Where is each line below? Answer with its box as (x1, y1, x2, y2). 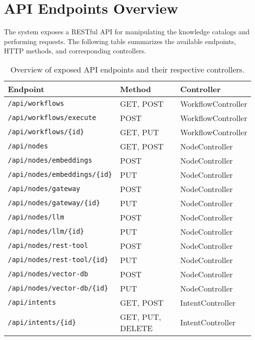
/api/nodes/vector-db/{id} (8, 284, 108, 292)
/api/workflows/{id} (8, 128, 84, 136)
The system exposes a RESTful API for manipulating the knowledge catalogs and (4, 26, 250, 37)
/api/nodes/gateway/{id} (8, 199, 101, 207)
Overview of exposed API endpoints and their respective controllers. (10, 63, 245, 75)
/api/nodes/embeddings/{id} (8, 170, 112, 179)
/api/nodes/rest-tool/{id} (8, 256, 108, 264)
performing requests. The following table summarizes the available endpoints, (4, 36, 236, 46)
